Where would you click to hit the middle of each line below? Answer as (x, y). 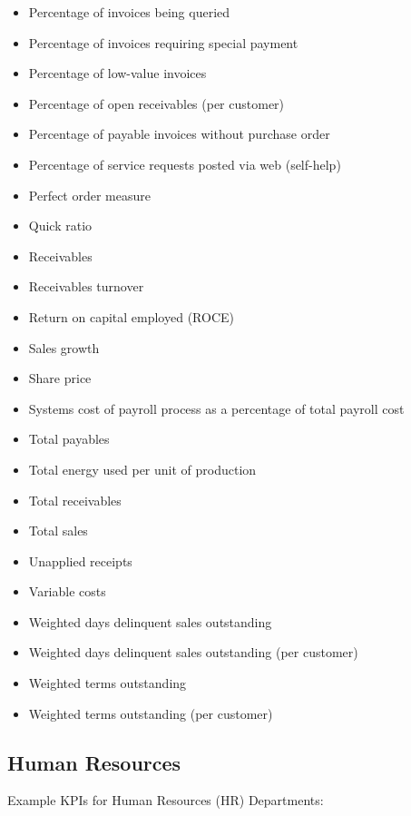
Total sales (58, 531)
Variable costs (67, 591)
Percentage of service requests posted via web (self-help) (185, 164)
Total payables (69, 439)
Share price (60, 378)
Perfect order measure (89, 195)
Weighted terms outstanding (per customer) (151, 713)
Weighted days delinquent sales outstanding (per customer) (193, 652)
